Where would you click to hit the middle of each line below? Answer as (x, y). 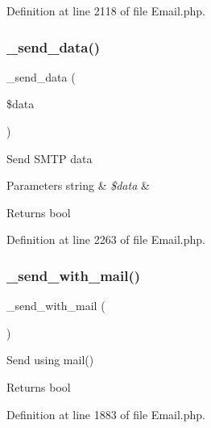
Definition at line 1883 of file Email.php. (106, 414)
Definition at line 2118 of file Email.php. (106, 10)
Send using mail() (50, 360)
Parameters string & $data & (78, 185)
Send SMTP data (50, 158)
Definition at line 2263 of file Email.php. (106, 239)
